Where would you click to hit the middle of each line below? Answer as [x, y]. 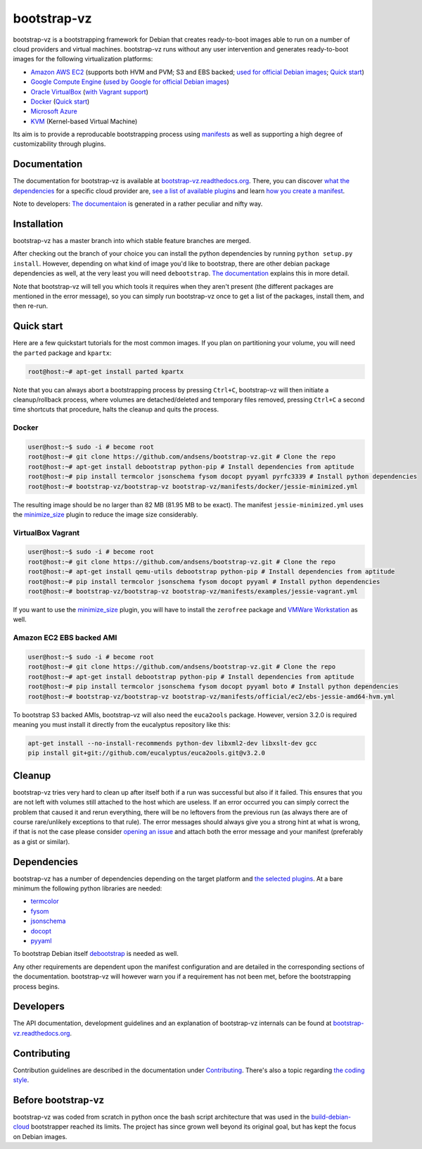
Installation [38, 224]
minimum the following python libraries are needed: [88, 888]
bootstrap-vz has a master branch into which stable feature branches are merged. [132, 241]
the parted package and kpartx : [62, 353]
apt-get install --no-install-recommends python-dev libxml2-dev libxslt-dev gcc [173, 743]
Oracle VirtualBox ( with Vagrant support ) [90, 92]
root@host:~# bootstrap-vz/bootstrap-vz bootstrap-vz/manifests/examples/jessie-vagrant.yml [193, 591]
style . [21, 1080]
